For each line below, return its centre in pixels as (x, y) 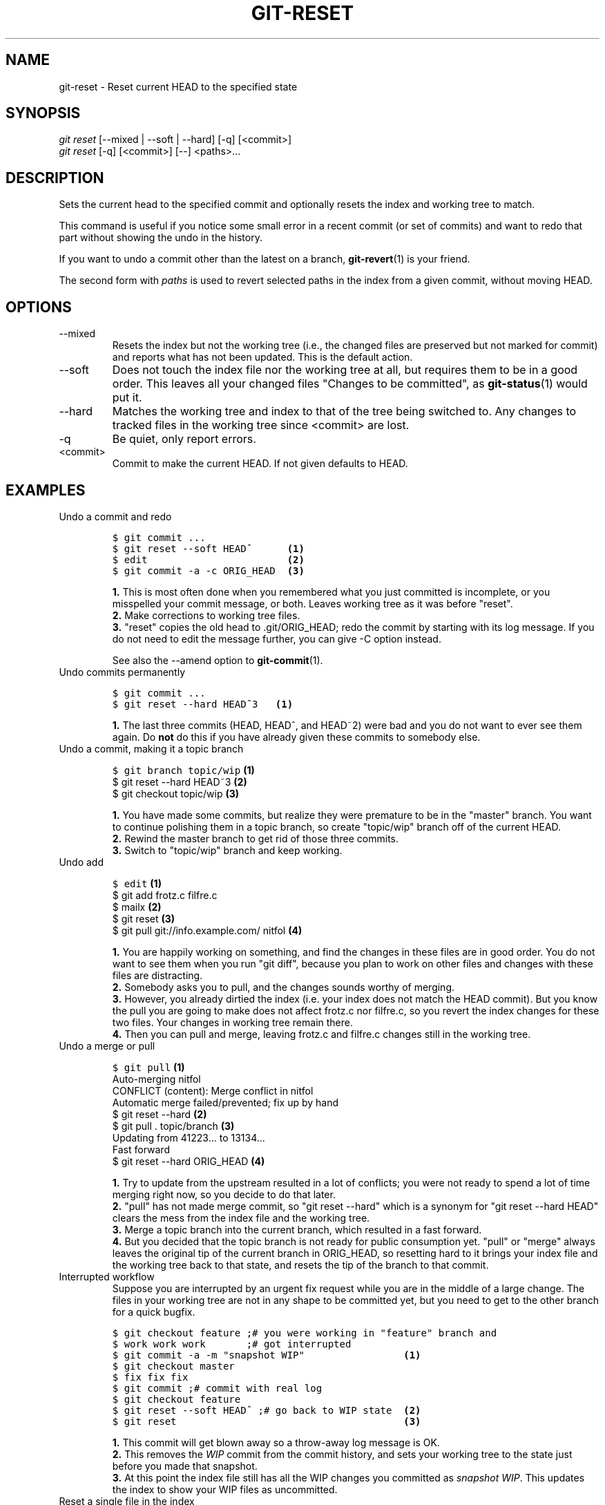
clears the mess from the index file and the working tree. (241, 1218)
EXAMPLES (46, 490)
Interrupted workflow (107, 1276)
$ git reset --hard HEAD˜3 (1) (203, 704)
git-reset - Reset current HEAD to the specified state (178, 86)
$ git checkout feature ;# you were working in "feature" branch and (305, 1333)
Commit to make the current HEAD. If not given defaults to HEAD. (260, 464)
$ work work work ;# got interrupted (232, 1344)
